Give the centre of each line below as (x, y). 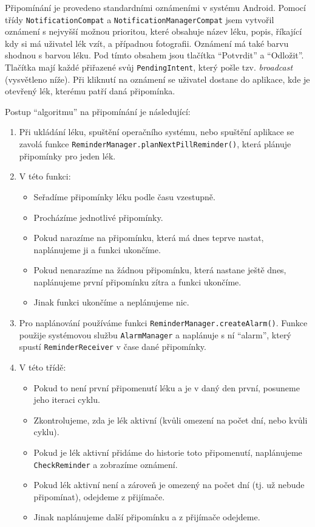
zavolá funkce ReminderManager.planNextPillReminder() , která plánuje (155, 144)
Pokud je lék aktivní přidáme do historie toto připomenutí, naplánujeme (168, 452)
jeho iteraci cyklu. (67, 400)
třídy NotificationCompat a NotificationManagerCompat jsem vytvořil (140, 19)
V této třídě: (42, 367)
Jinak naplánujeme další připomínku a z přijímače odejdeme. (147, 517)
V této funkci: (45, 176)
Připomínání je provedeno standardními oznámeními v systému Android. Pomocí (155, 7)
